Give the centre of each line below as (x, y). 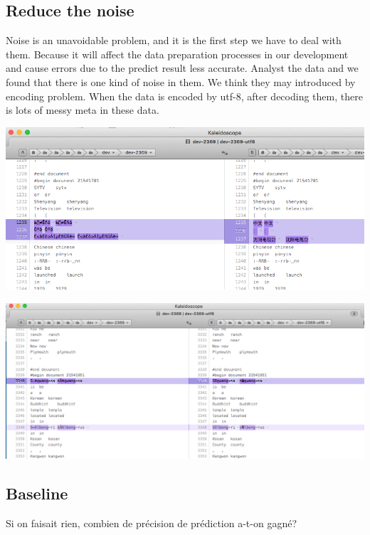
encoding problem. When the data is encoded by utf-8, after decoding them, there (184, 96)
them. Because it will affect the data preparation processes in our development (177, 54)
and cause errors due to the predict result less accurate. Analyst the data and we (182, 68)
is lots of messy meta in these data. (83, 110)
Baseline (37, 493)
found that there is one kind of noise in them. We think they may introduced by (181, 81)
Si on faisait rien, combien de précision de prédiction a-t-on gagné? (151, 523)
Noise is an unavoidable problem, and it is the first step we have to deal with (174, 40)
